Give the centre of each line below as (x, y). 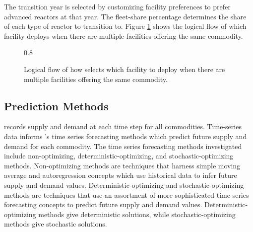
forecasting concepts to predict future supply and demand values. (103, 204)
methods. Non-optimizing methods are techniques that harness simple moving (122, 165)
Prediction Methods (56, 106)
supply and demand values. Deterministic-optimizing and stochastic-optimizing (124, 185)
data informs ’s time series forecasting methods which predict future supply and (126, 136)
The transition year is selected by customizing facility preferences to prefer (117, 6)
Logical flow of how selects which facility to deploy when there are (125, 69)
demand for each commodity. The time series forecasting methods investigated (123, 146)
